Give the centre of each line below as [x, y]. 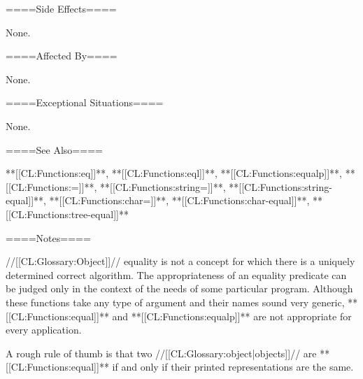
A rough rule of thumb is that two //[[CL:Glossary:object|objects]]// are [161, 353]
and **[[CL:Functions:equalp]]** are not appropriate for [232, 316]
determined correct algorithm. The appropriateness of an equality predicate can [176, 274]
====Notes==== [48, 237]
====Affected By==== [62, 56]
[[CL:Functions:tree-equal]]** [67, 214]
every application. [44, 330]
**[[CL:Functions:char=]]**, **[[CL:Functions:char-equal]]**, [179, 200]
